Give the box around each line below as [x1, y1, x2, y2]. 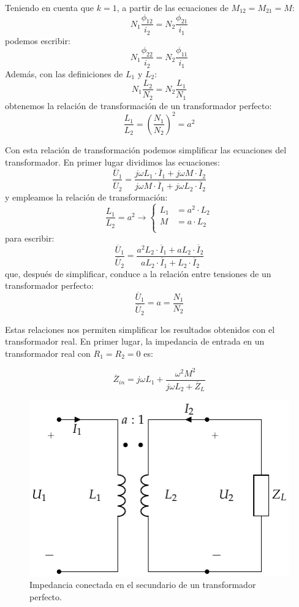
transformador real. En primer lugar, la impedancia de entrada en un [5, 335, 265, 348]
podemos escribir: [5, 34, 70, 47]
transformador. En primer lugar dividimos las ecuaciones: [5, 155, 220, 168]
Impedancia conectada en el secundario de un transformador [29, 578, 256, 591]
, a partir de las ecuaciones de [116, 1, 229, 13]
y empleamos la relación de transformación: [5, 190, 168, 203]
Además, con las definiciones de [5, 67, 123, 80]
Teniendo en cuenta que [5, 1, 94, 13]
